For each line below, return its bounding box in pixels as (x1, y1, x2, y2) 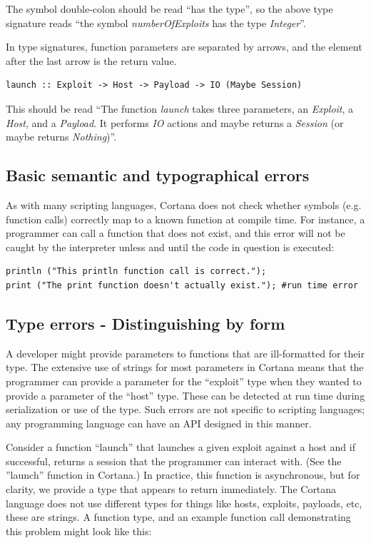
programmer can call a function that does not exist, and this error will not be (6, 225, 345, 240)
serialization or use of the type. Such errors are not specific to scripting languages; (6, 402, 365, 417)
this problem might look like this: (6, 523, 152, 538)
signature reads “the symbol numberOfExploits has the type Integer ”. (6, 15, 306, 30)
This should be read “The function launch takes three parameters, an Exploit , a (6, 101, 354, 116)
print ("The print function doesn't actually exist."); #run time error (6, 280, 358, 290)
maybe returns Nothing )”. (6, 129, 117, 144)
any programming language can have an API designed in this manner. (6, 415, 312, 430)
